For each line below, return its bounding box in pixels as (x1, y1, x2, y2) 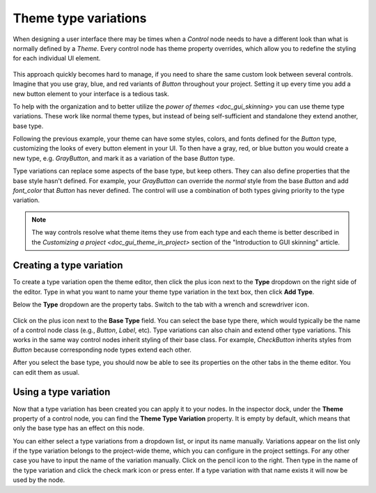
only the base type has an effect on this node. (13, 424, 145, 432)
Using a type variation (13, 386, 111, 398)
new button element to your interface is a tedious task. (13, 89, 170, 97)
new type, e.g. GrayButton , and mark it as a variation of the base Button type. (13, 154, 235, 162)
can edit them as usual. (13, 368, 80, 376)
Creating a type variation (13, 260, 123, 272)
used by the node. (13, 476, 65, 484)
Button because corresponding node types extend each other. (13, 345, 191, 354)
